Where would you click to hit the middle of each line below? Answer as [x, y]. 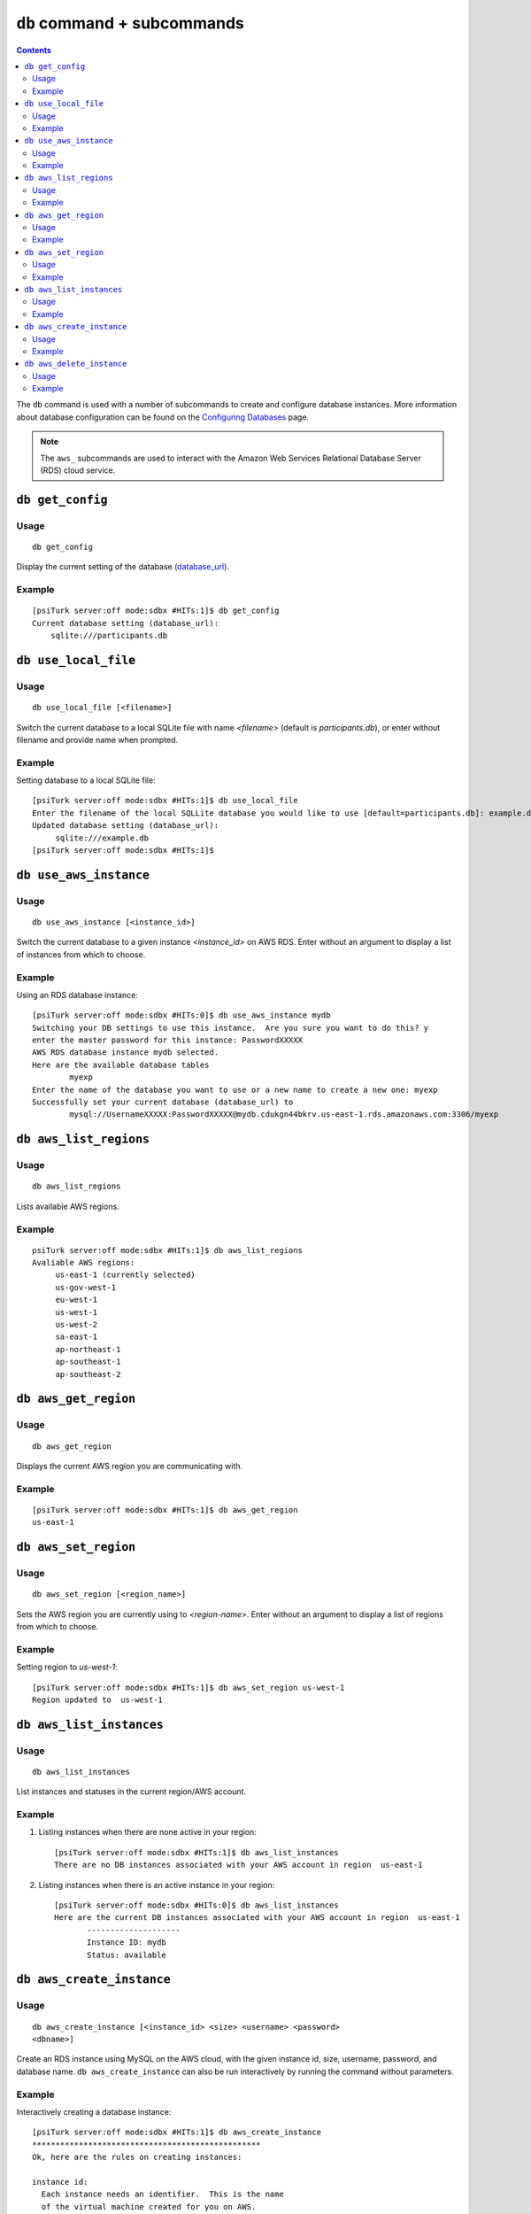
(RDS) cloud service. [78, 470]
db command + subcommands [131, 23]
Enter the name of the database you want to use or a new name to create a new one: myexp [235, 1090]
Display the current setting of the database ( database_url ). [123, 567]
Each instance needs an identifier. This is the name [163, 2195]
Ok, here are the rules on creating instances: [137, 2157]
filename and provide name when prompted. [97, 739]
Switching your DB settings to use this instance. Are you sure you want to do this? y [231, 1028]
